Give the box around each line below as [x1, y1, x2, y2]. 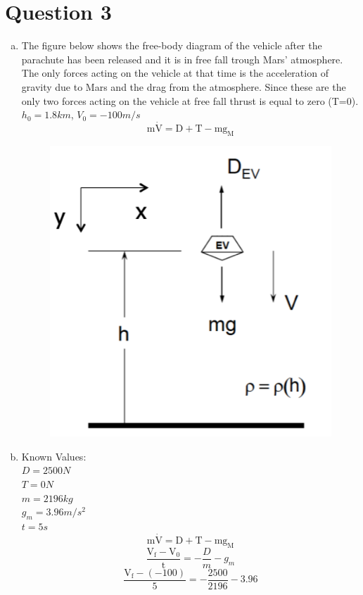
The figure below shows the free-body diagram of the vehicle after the [21, 38, 322, 53]
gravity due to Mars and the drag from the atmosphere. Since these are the [21, 79, 346, 94]
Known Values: [21, 449, 87, 463]
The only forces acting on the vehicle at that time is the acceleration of [21, 65, 329, 80]
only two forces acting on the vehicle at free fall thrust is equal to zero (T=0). [21, 93, 359, 108]
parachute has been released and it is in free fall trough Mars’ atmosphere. [21, 51, 343, 66]
